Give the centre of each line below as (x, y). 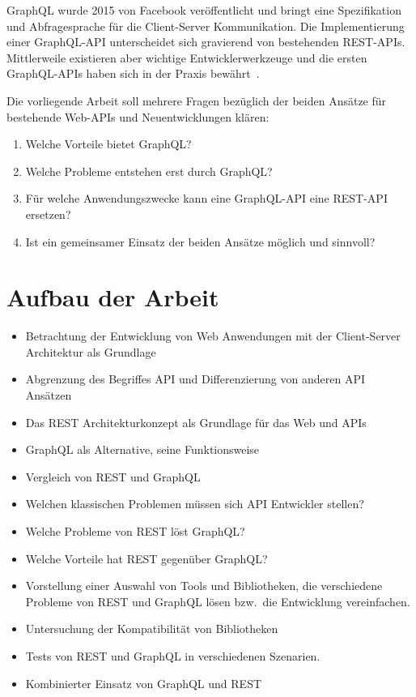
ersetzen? (48, 214)
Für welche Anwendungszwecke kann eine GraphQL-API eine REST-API (206, 198)
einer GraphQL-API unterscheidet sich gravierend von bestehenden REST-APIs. (206, 42)
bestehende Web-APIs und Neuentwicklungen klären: (138, 116)
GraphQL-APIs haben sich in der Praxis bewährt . (133, 73)
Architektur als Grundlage (91, 351)
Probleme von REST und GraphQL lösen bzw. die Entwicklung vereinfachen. (218, 601)
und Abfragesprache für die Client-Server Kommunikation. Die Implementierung (206, 26)
